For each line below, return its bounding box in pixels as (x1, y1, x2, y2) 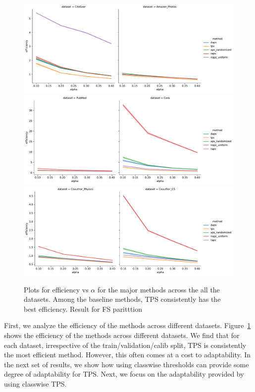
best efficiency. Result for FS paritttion (24, 303, 143, 314)
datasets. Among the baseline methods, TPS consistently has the (24, 294, 221, 304)
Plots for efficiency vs (24, 284, 89, 294)
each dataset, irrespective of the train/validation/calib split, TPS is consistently (4, 339, 247, 350)
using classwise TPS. (4, 378, 67, 389)
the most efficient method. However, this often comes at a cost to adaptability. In (4, 349, 251, 360)
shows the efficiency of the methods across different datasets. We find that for (4, 330, 240, 340)
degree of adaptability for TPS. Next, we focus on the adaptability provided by (4, 369, 244, 379)
